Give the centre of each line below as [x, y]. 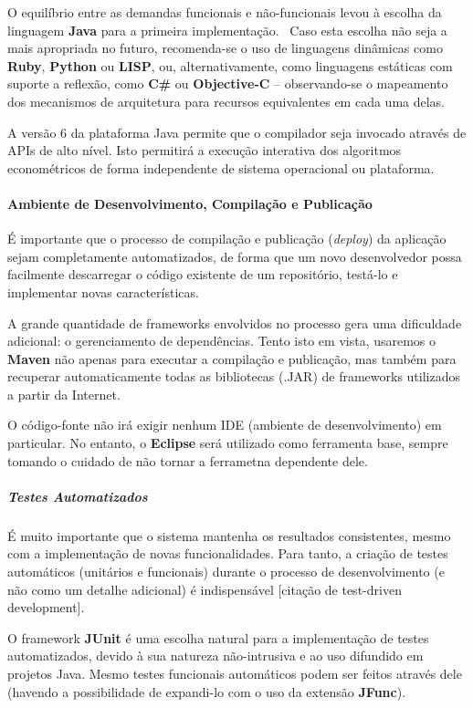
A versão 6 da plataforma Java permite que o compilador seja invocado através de [237, 132]
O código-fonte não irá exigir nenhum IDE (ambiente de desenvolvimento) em [225, 425]
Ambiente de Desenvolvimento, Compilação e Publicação [190, 203]
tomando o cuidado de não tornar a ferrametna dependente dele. [188, 460]
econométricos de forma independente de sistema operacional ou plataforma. [221, 167]
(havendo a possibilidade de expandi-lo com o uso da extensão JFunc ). [207, 691]
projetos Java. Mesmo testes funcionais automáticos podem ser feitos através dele [235, 673]
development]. [46, 607]
